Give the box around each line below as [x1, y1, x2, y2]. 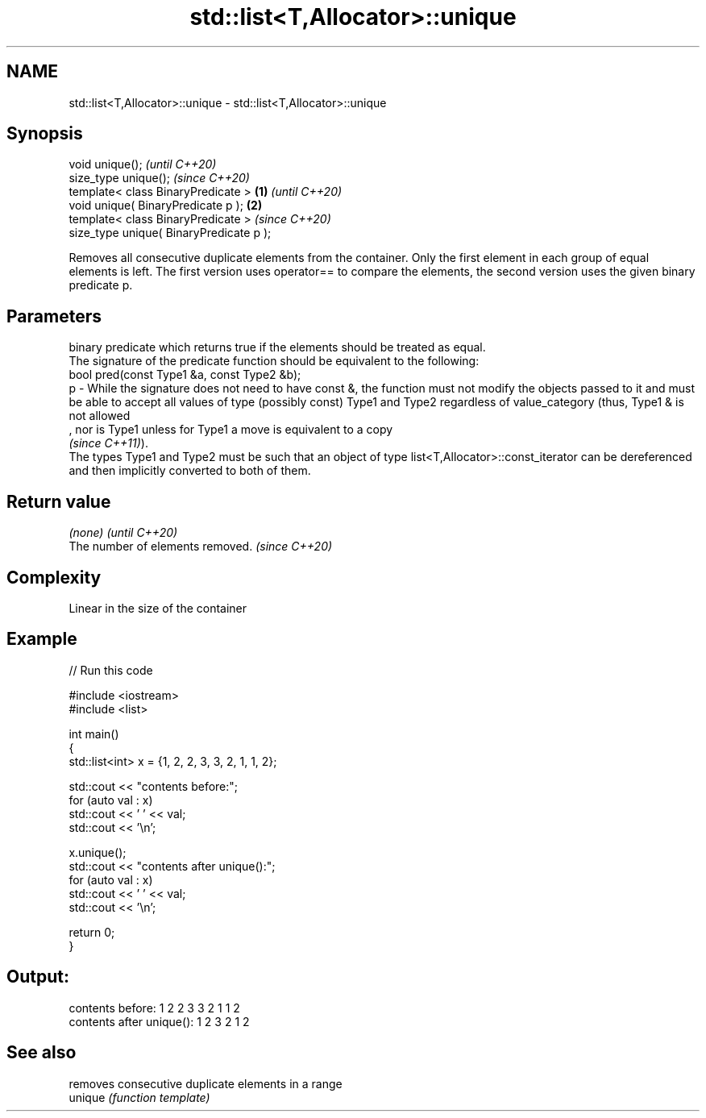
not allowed [69, 409, 131, 423]
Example [6, 629, 77, 650]
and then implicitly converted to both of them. [69, 463, 311, 478]
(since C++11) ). [69, 436, 148, 451]
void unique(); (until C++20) [69, 157, 217, 172]
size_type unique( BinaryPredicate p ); [69, 226, 272, 240]
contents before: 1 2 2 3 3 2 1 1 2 [69, 1000, 240, 1015]
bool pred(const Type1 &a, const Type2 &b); [69, 368, 301, 382]
